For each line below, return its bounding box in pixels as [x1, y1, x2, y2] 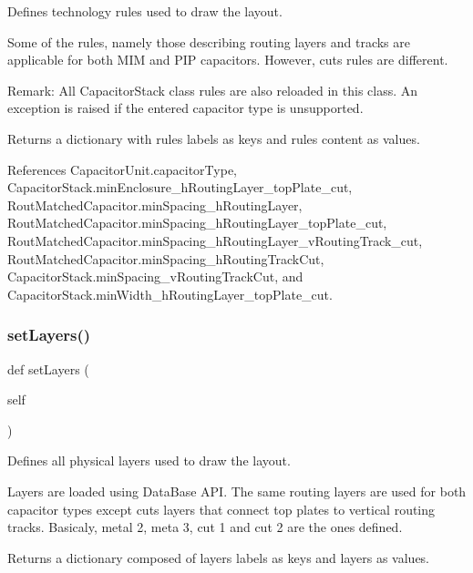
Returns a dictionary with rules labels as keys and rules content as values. [7, 128, 420, 148]
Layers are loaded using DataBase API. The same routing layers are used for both [7, 481, 467, 500]
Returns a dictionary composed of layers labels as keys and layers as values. [7, 547, 430, 567]
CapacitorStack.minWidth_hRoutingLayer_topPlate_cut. [7, 284, 333, 303]
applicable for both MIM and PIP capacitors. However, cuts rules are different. [7, 50, 448, 69]
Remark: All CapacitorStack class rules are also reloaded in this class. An [7, 80, 418, 99]
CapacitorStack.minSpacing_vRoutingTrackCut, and [7, 267, 303, 286]
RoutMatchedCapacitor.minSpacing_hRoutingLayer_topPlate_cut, [7, 213, 387, 232]
